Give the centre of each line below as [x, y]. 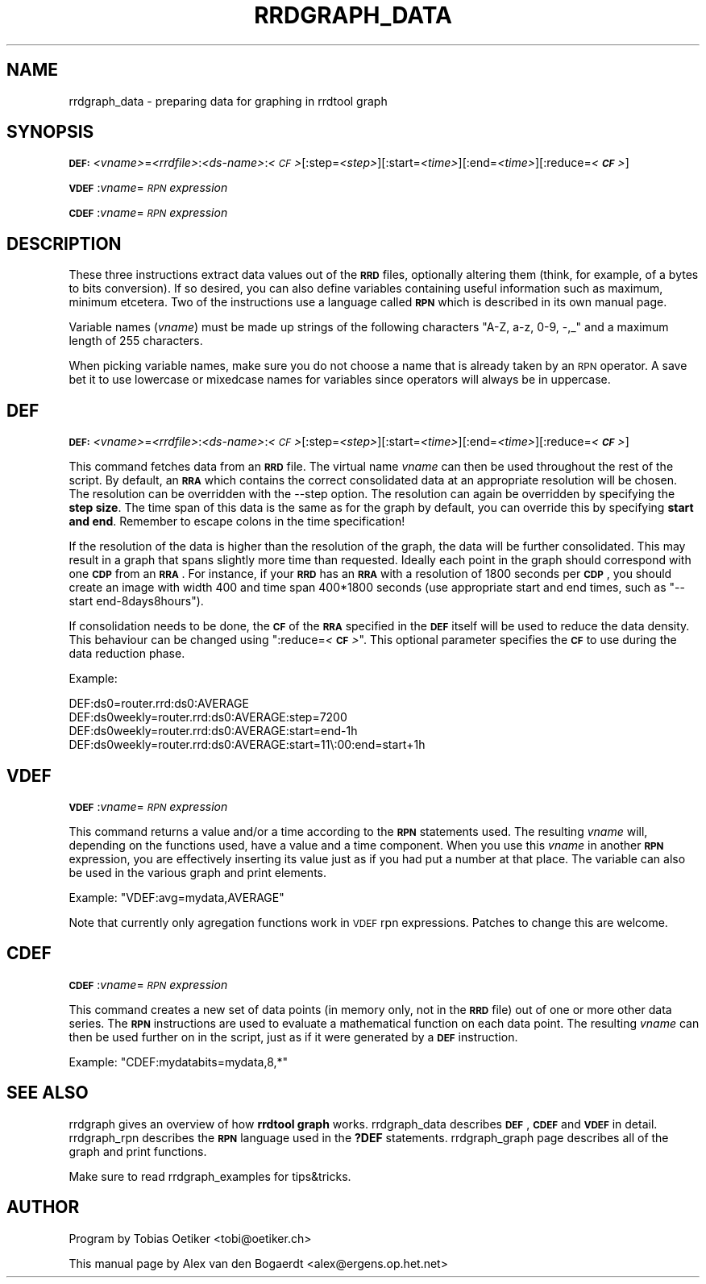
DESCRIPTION [64, 243]
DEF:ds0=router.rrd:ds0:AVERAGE [159, 704]
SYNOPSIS [50, 132]
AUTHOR [43, 1207]
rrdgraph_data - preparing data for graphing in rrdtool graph [228, 101]
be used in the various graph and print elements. [198, 872]
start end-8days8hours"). [136, 601]
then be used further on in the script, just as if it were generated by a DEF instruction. [293, 1037]
